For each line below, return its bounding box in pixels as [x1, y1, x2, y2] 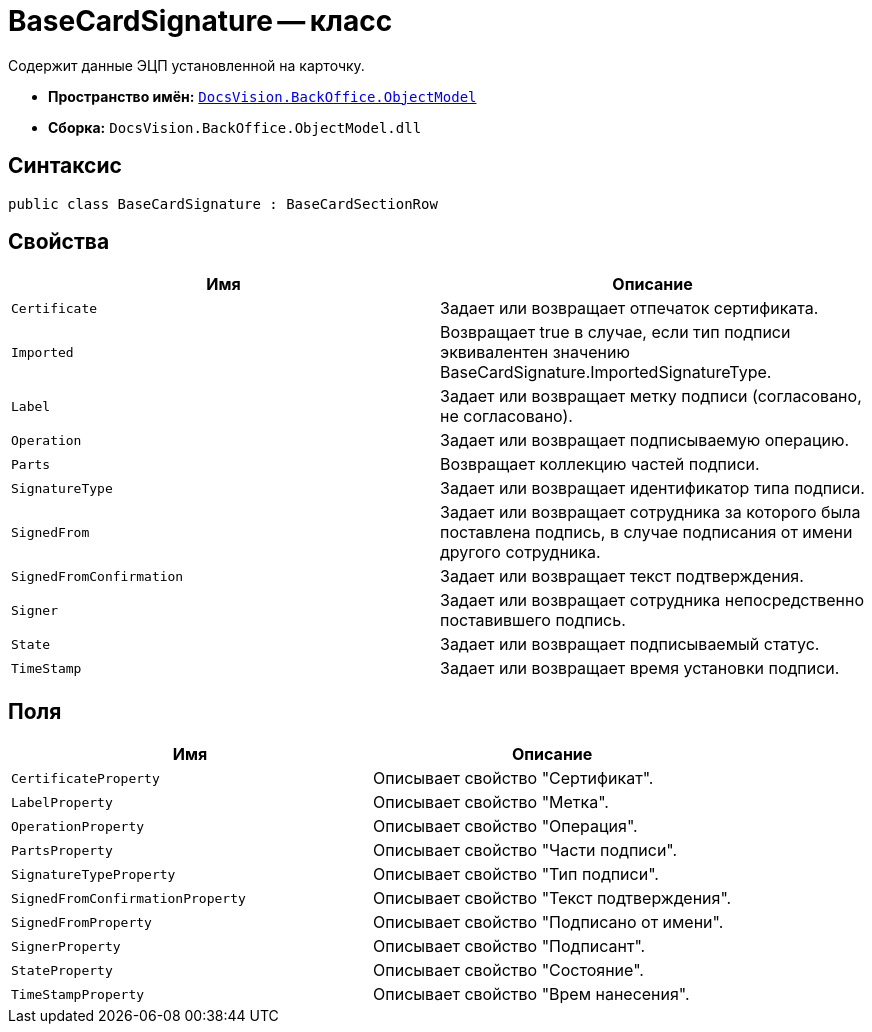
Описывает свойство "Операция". [373, 816, 638, 837]
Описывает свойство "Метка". [373, 792, 609, 813]
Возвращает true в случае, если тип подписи [440, 322, 791, 343]
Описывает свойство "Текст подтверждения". [373, 888, 732, 909]
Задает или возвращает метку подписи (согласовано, [440, 386, 862, 407]
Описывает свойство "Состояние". [373, 960, 644, 981]
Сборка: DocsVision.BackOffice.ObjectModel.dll [48, 118, 422, 136]
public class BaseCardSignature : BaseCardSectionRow [8, 195, 438, 212]
